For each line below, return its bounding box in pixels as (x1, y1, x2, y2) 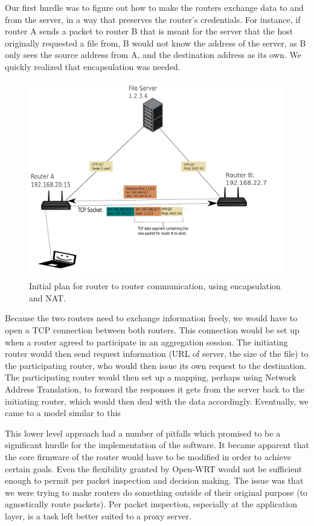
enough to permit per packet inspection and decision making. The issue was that (5, 474, 304, 487)
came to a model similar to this (5, 406, 121, 419)
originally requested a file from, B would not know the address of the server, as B (5, 36, 306, 49)
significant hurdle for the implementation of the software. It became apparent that (5, 438, 309, 451)
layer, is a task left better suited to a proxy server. (5, 509, 191, 522)
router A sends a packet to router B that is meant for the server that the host (5, 25, 293, 37)
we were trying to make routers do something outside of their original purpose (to (5, 486, 308, 498)
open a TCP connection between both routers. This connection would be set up (5, 323, 300, 336)
